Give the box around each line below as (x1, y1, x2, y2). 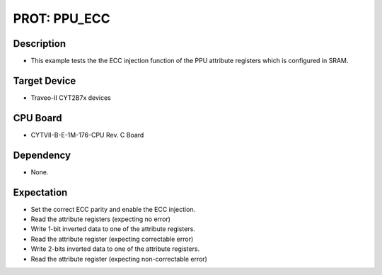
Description (13, 38, 66, 50)
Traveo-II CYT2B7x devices (30, 93, 111, 102)
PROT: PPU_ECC (13, 11, 110, 26)
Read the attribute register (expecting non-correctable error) (30, 254, 208, 263)
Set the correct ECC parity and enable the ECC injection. (30, 205, 196, 213)
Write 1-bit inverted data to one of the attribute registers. (30, 225, 196, 233)
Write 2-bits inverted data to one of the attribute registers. (30, 245, 200, 253)
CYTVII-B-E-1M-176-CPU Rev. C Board (30, 130, 144, 139)
